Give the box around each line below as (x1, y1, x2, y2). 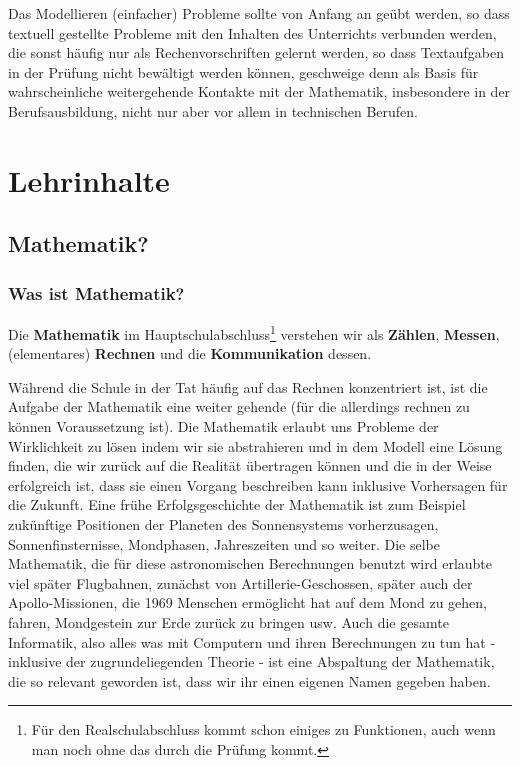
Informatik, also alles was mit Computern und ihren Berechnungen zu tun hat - (8, 631, 496, 652)
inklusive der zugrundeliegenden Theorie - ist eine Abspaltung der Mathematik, (8, 651, 495, 672)
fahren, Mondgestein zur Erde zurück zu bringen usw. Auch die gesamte (8, 611, 449, 632)
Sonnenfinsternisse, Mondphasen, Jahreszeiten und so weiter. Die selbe (8, 533, 440, 554)
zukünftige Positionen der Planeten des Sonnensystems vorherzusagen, (8, 513, 439, 534)
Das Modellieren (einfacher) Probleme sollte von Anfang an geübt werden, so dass (8, 3, 510, 23)
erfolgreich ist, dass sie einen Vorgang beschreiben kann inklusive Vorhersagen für (8, 474, 508, 495)
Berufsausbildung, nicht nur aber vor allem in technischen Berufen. (8, 100, 418, 121)
